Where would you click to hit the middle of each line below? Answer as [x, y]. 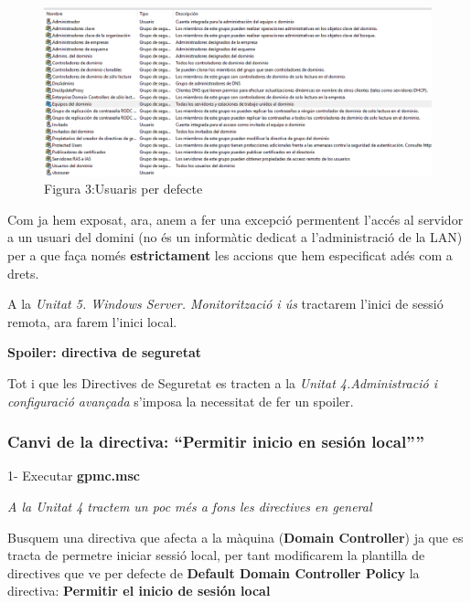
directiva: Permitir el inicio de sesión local [139, 591]
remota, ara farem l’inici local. [92, 321]
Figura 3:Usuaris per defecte [123, 189]
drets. [23, 273]
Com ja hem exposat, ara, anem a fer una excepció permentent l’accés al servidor [235, 219]
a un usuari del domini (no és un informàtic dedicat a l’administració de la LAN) [235, 237]
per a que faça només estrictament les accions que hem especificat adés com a [230, 255]
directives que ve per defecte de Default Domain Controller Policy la [214, 572]
